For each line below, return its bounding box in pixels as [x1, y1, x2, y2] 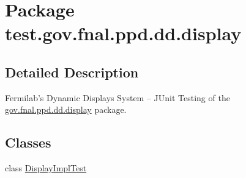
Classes [5, 133, 51, 152]
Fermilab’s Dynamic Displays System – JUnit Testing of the [5, 91, 230, 104]
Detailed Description [5, 62, 139, 81]
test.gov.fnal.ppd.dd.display [5, 21, 242, 46]
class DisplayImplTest [5, 162, 87, 174]
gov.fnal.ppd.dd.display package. [5, 103, 127, 116]
